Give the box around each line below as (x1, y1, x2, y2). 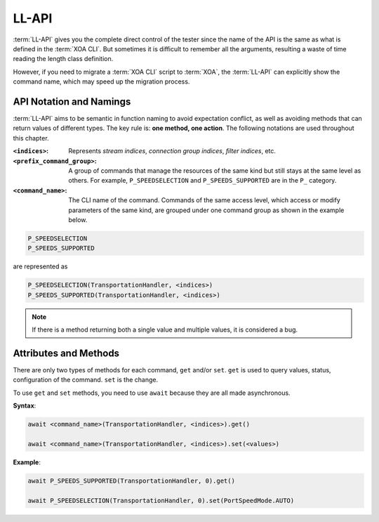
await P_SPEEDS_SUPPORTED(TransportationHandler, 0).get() (27, 476, 235, 485)
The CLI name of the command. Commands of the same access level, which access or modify (68, 196, 340, 204)
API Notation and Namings (13, 96, 131, 107)
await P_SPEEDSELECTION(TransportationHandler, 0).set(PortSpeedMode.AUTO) (27, 496, 295, 504)
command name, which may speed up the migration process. (13, 77, 190, 86)
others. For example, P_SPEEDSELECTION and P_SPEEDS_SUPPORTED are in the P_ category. (68, 176, 337, 185)
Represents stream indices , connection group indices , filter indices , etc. (68, 147, 277, 155)
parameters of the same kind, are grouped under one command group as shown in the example (68, 206, 345, 214)
